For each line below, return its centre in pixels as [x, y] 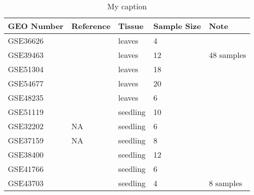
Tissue [131, 26]
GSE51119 [26, 112]
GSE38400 [26, 154]
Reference [91, 26]
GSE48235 [26, 97]
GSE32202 [26, 126]
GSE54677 [26, 83]
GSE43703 [26, 183]
